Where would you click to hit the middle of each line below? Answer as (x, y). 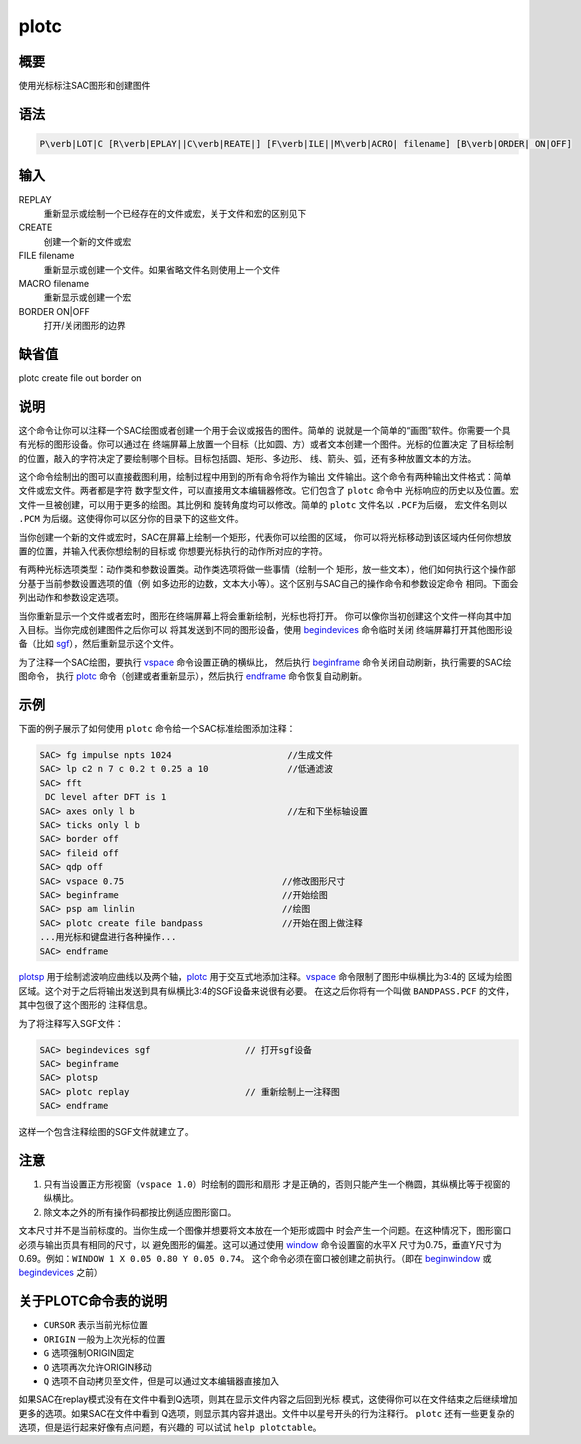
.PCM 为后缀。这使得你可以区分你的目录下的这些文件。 (131, 519)
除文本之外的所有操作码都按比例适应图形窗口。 (140, 1212)
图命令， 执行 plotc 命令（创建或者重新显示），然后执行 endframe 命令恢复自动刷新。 (193, 676)
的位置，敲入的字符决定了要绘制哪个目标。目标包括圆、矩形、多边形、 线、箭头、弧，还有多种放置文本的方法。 (247, 458)
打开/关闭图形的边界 (85, 326)
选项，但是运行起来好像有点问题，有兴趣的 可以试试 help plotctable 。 (170, 1427)
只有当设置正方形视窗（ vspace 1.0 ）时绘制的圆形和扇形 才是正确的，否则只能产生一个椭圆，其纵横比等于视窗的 (277, 1184)
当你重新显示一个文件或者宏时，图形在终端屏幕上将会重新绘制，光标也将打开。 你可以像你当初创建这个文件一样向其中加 (265, 616)
